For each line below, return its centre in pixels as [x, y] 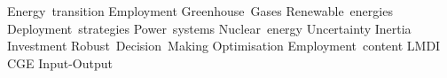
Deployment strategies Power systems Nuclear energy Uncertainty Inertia [209, 28]
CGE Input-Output [60, 62]
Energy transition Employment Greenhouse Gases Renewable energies [200, 11]
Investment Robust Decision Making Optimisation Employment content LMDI [224, 46]
